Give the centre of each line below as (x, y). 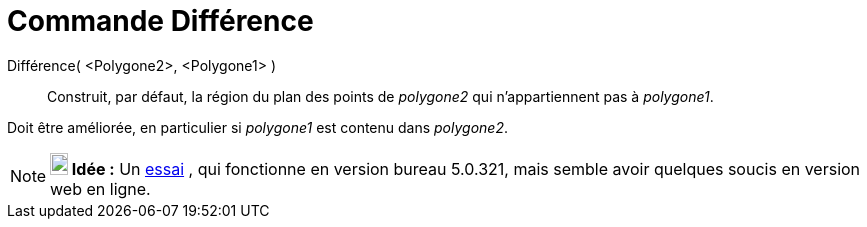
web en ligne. (100, 188)
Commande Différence (160, 21)
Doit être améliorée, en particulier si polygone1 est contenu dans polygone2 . (257, 127)
